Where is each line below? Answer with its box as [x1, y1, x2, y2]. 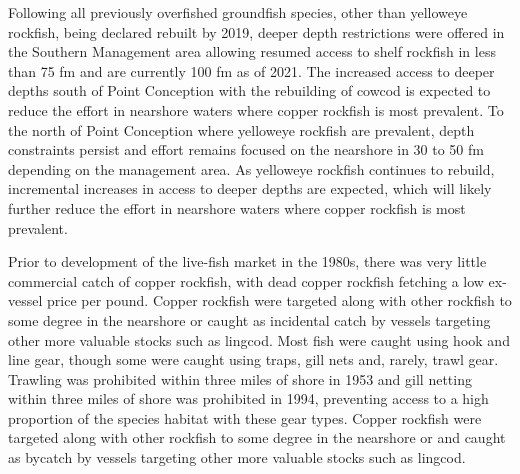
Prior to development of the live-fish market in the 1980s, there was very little [8, 251, 487, 272]
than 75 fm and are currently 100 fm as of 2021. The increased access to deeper [8, 60, 495, 81]
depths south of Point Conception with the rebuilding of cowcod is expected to [8, 80, 491, 101]
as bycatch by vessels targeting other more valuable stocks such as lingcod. [8, 447, 466, 468]
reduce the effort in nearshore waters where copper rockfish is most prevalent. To [8, 99, 504, 120]
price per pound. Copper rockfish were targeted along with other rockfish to [47, 290, 512, 311]
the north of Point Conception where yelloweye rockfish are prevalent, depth [8, 119, 475, 140]
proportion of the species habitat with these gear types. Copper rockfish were [8, 407, 482, 428]
